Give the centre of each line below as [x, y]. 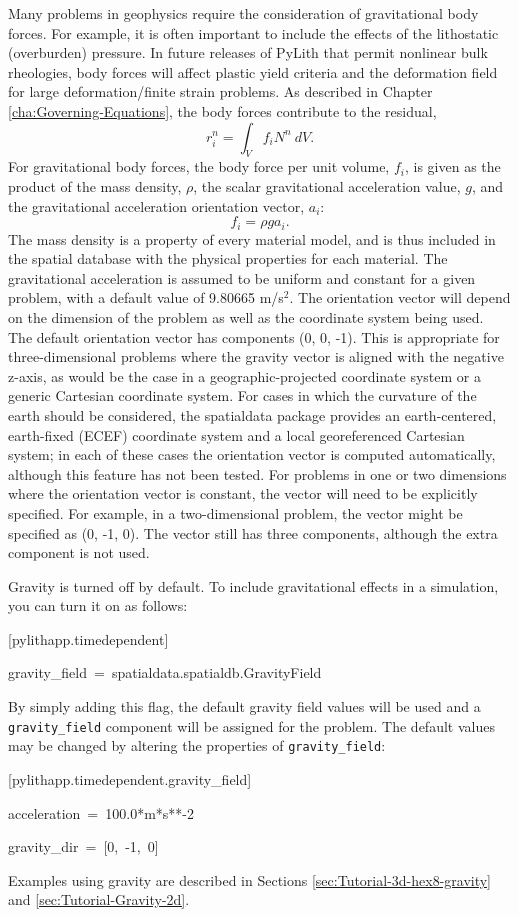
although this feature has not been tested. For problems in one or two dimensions [257, 473]
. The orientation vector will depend [400, 297]
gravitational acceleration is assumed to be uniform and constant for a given [242, 277]
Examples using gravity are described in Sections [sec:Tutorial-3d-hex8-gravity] [250, 879]
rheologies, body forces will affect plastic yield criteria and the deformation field [253, 71]
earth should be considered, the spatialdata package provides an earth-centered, [252, 414]
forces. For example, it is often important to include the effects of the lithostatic [253, 32]
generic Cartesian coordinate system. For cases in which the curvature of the [242, 395]
